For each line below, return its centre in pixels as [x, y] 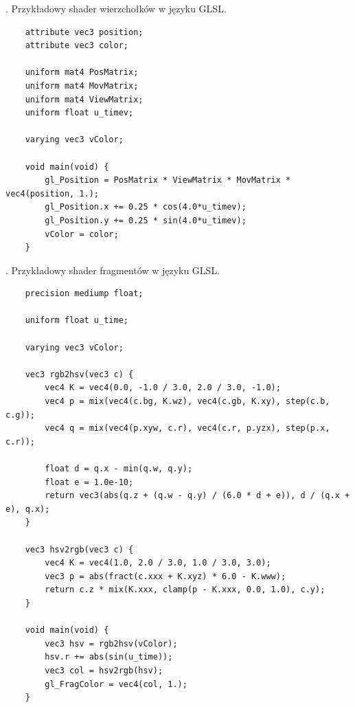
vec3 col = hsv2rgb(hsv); [104, 670]
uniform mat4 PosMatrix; [82, 72]
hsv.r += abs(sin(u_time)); [109, 657]
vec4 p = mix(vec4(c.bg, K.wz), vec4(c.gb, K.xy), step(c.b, [187, 402]
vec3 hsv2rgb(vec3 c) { [79, 549]
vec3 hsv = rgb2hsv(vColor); [111, 643]
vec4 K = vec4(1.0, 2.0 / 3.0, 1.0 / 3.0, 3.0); [158, 563]
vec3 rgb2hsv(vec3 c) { [79, 374]
